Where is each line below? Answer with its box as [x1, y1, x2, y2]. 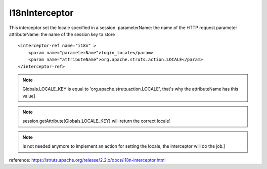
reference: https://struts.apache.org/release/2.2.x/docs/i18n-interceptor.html [9, 157, 166, 163]
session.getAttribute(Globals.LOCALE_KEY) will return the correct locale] [22, 118, 171, 124]
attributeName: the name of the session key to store [9, 31, 115, 37]
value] [22, 93, 36, 99]
